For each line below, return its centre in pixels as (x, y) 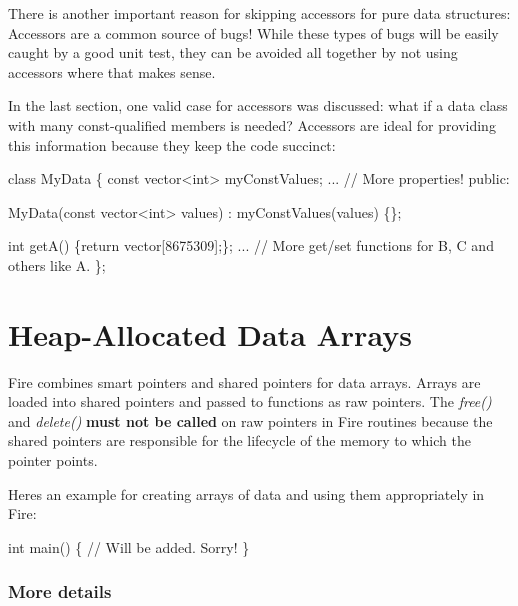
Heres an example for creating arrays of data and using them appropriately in (246, 493)
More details (60, 591)
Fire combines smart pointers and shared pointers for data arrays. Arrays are (244, 381)
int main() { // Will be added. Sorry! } (129, 546)
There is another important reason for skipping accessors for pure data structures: (259, 13)
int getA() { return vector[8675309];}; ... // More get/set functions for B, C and (251, 245)
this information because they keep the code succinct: (172, 144)
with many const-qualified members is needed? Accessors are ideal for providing (252, 124)
